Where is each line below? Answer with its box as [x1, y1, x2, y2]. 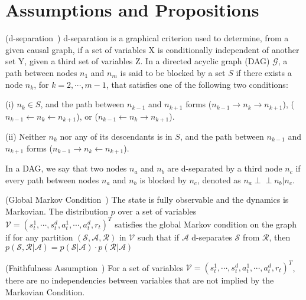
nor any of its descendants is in [60, 130, 172, 142]
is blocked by [139, 173, 187, 186]
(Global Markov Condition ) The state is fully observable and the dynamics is [5, 193, 289, 206]
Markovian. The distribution [5, 205, 109, 217]
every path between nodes [5, 173, 99, 186]
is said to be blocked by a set [120, 66, 226, 78]
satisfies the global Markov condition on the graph [115, 217, 297, 230]
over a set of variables [118, 205, 197, 217]
